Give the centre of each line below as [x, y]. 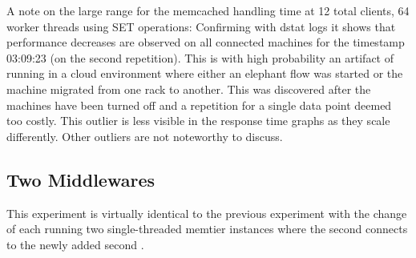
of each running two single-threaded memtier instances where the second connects [207, 229]
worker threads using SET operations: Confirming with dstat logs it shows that [201, 26]
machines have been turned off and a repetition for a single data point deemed [199, 105]
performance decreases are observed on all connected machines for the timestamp [206, 42]
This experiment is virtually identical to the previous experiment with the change [207, 213]
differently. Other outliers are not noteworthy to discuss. [145, 136]
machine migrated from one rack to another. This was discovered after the [189, 89]
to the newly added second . [75, 244]
